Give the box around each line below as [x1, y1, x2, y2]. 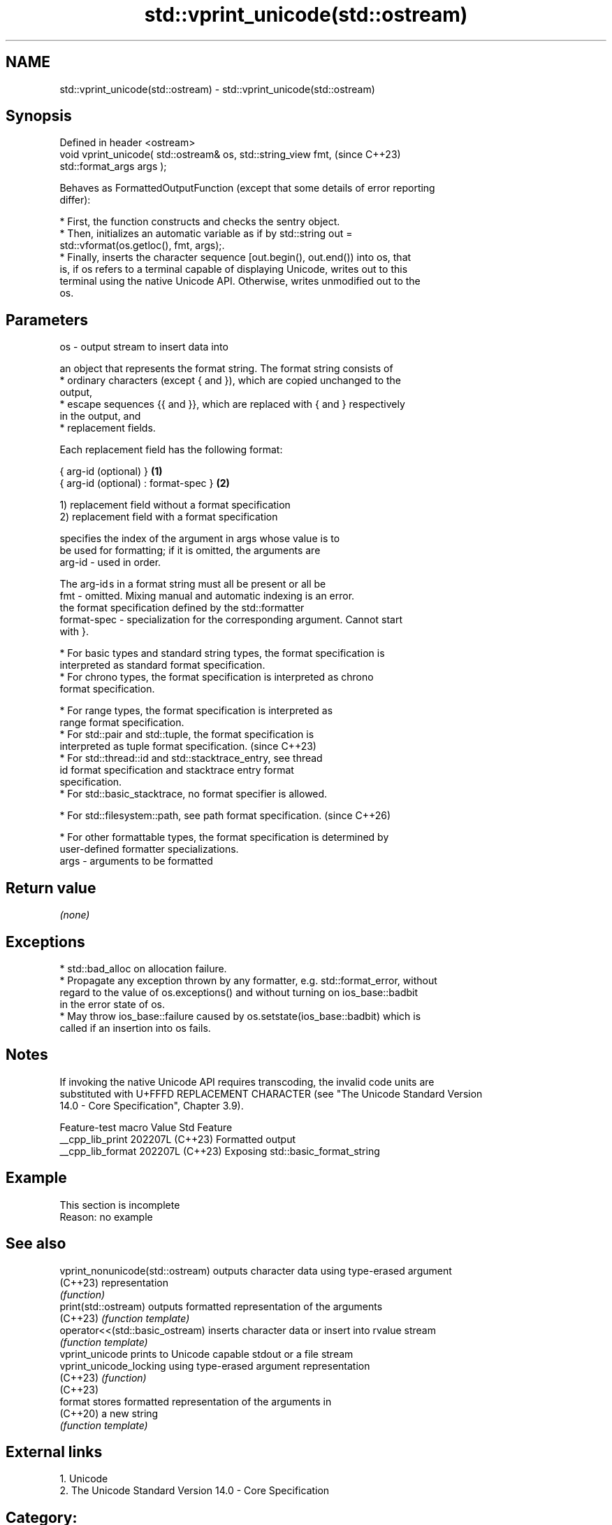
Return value [6, 879, 96, 897]
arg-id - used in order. [59, 556, 161, 569]
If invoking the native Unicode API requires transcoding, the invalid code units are [59, 1075, 435, 1088]
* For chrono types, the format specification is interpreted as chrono [59, 671, 374, 683]
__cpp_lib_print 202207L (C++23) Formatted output [59, 1133, 296, 1145]
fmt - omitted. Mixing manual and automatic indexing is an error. [59, 590, 355, 602]
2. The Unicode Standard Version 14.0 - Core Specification [59, 1484, 330, 1497]
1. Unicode [59, 1473, 108, 1485]
